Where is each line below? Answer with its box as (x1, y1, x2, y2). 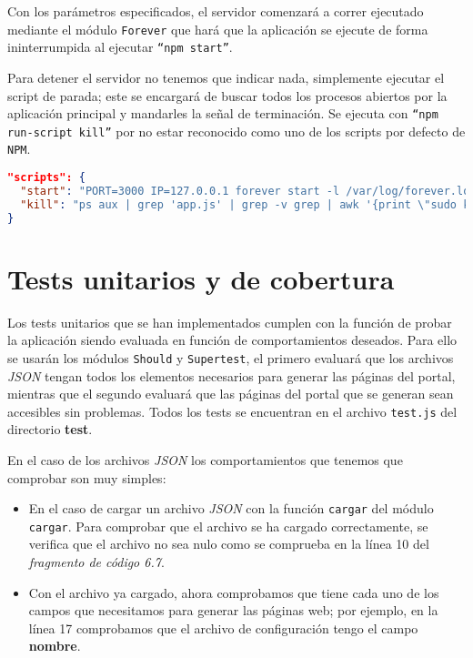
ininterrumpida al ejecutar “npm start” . (7, 37, 233, 56)
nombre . (28, 636, 81, 655)
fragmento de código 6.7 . (28, 552, 165, 572)
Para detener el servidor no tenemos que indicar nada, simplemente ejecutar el (7, 67, 445, 86)
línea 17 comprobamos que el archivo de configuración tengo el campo (28, 618, 418, 637)
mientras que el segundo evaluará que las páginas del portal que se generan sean (7, 384, 454, 403)
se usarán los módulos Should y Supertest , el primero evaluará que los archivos (7, 348, 454, 367)
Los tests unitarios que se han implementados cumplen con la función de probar (7, 312, 452, 331)
